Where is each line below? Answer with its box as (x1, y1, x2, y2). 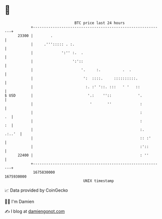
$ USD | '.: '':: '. (4, 93, 142, 98)
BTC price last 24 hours (74, 20, 125, 25)
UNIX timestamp (83, 178, 114, 183)
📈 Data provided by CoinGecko (4, 187, 68, 193)
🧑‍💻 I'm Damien (4, 199, 35, 204)
